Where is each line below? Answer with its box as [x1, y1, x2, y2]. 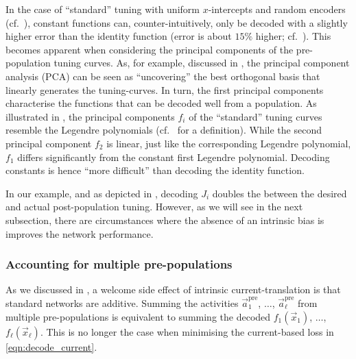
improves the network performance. [5, 226, 154, 240]
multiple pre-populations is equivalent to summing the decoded [5, 309, 271, 323]
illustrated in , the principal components [5, 109, 175, 123]
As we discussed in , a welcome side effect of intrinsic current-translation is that [5, 282, 341, 297]
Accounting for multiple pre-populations [5, 256, 233, 273]
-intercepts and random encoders [208, 2, 346, 16]
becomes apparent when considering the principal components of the [5, 42, 294, 56]
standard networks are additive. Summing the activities [5, 295, 239, 310]
